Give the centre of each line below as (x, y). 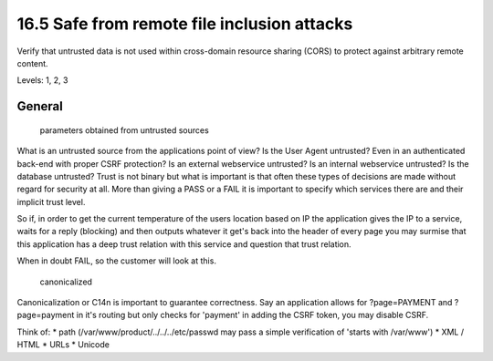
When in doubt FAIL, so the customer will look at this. (116, 261)
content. (33, 63)
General (40, 106)
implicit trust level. (51, 201)
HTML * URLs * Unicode (63, 345)
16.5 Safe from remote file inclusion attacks (185, 24)
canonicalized (66, 282)
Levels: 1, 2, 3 (42, 80)
